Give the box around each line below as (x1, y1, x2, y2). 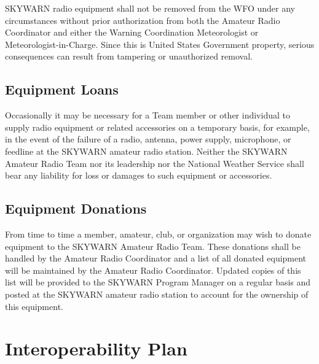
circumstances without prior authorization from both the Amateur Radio (5, 14, 280, 26)
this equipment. (5, 300, 63, 312)
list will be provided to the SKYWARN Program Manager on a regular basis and (5, 276, 311, 288)
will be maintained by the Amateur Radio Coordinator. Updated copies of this (5, 263, 301, 276)
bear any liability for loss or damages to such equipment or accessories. (5, 169, 272, 182)
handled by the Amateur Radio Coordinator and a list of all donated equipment (5, 252, 307, 265)
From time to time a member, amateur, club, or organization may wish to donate (5, 227, 312, 240)
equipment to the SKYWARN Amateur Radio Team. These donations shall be (5, 239, 301, 252)
